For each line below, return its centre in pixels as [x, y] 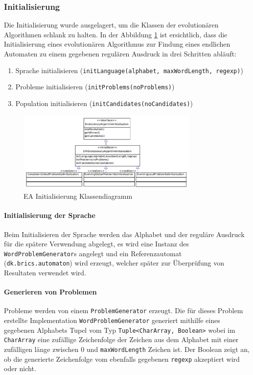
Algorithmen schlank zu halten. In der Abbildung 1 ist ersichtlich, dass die [116, 34]
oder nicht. [20, 368]
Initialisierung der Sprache [50, 215]
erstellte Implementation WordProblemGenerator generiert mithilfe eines [112, 320]
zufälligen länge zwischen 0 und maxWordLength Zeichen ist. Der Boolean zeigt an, [127, 349]
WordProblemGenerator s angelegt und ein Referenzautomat [93, 253]
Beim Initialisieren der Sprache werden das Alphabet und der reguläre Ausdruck [124, 234]
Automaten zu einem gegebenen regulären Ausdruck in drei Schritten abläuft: [120, 54]
